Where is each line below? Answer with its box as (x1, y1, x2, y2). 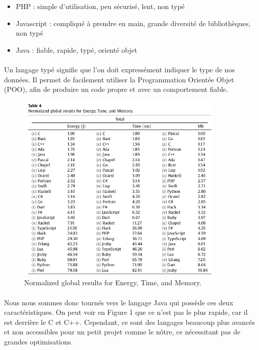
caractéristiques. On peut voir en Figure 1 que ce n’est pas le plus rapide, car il (4, 307, 248, 317)
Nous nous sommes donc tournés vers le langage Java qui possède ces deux (4, 297, 233, 307)
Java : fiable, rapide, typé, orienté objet (16, 44, 138, 55)
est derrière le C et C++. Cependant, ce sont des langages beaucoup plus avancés (4, 316, 255, 327)
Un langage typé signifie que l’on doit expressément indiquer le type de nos (4, 64, 235, 74)
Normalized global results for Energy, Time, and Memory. (24, 277, 202, 288)
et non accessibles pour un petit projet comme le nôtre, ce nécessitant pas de (4, 326, 240, 337)
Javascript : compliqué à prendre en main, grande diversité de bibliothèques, (16, 18, 251, 28)
